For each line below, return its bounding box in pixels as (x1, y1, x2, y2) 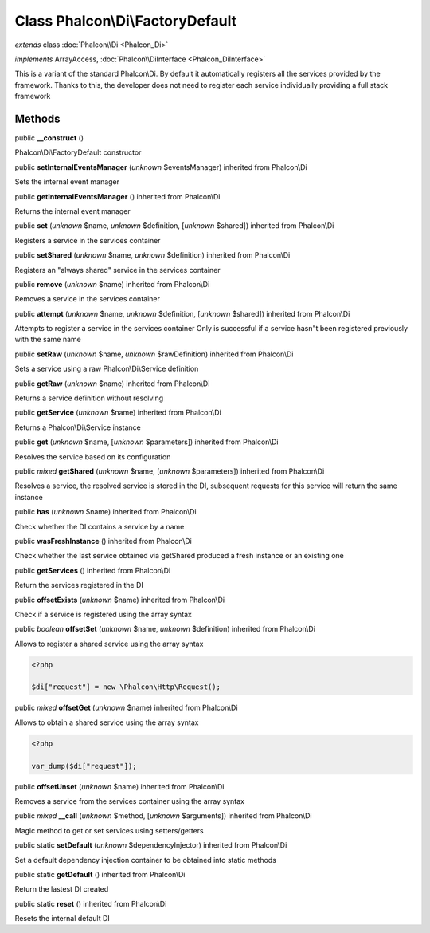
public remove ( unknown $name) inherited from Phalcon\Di (14, 279, 210, 289)
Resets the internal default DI (14, 914, 111, 923)
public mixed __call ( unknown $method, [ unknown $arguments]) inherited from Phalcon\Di (14, 811, 312, 821)
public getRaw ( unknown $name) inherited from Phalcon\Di (14, 379, 210, 388)
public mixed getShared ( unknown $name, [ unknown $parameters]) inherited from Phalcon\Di (14, 467, 325, 476)
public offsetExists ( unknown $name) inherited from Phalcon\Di (14, 595, 225, 604)
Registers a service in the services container (14, 235, 161, 245)
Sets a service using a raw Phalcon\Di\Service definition (14, 364, 199, 374)
